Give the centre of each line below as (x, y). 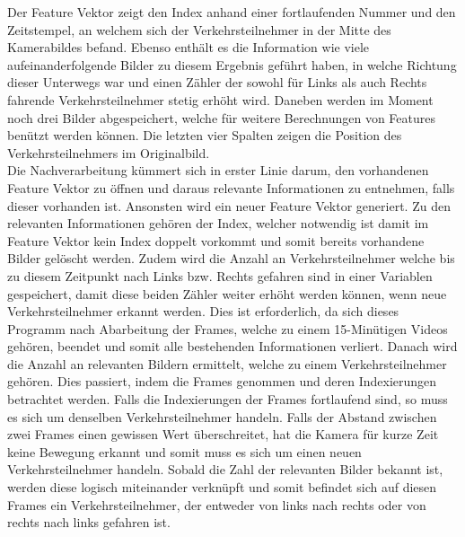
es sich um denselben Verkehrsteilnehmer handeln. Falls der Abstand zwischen (222, 416)
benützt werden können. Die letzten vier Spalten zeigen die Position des (205, 135)
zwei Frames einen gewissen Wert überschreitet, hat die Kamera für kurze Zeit (223, 434)
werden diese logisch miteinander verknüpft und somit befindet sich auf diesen (222, 487)
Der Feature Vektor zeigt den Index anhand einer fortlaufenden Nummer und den (232, 12)
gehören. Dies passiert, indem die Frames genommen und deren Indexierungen (222, 381)
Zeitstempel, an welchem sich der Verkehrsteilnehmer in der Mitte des (199, 29)
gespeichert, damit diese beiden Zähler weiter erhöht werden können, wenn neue (227, 293)
